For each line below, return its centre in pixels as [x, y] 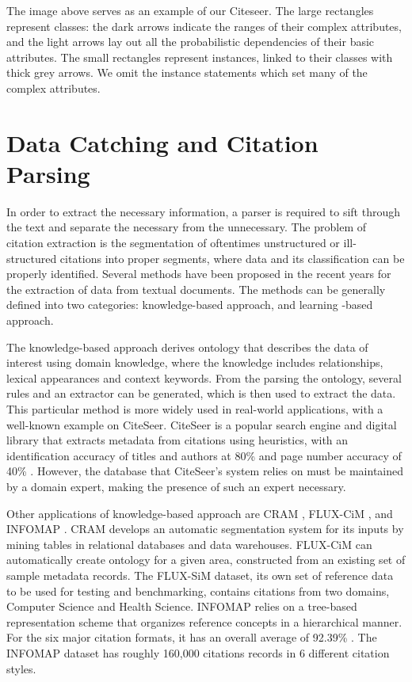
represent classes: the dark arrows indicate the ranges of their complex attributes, [204, 26]
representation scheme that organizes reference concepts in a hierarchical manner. [204, 621]
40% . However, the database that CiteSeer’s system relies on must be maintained [205, 471]
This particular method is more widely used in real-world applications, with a [195, 409]
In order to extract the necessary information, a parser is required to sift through [204, 211]
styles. [21, 668]
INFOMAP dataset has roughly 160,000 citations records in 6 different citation [198, 652]
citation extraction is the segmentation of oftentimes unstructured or [173, 243]
